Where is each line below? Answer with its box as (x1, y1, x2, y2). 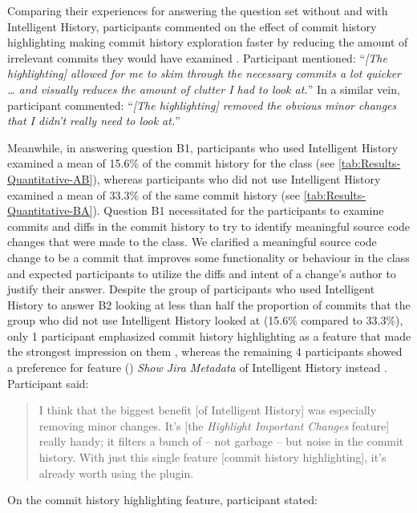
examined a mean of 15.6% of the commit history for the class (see (7, 155, 335, 172)
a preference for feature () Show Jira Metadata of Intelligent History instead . (7, 359, 387, 376)
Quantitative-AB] (7, 170, 93, 187)
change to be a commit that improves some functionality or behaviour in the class (7, 248, 410, 265)
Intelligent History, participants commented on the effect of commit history (7, 18, 377, 34)
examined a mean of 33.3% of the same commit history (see (7, 186, 300, 203)
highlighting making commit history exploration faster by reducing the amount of (7, 34, 408, 50)
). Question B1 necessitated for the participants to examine (92, 202, 384, 219)
